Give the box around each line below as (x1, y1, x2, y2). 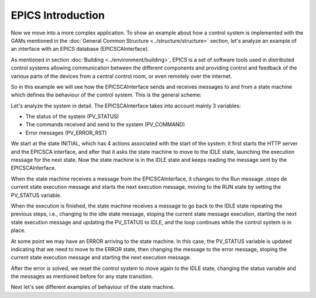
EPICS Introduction (11, 9, 105, 22)
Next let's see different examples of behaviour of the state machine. (11, 283, 175, 290)
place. (11, 227, 26, 234)
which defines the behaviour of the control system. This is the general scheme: (11, 91, 202, 99)
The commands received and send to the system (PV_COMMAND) (25, 121, 186, 128)
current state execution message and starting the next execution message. (11, 254, 191, 261)
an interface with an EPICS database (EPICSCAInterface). (11, 46, 149, 53)
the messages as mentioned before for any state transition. (11, 273, 153, 280)
